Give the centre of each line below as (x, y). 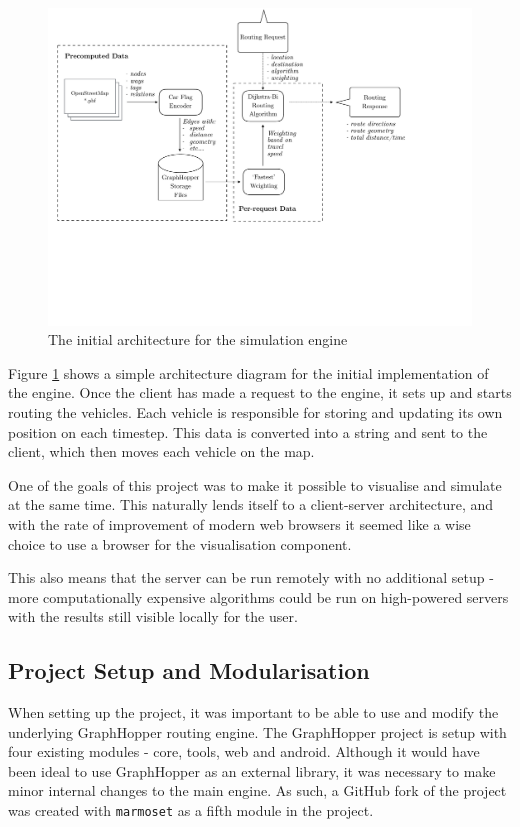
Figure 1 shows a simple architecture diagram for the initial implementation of (248, 372)
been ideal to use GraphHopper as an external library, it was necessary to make (252, 770)
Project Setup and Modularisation (189, 670)
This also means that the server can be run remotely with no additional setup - (251, 577)
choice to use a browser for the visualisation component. (180, 543)
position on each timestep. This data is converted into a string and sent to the (248, 431)
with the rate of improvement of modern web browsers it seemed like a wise (239, 523)
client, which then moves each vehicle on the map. (161, 451)
